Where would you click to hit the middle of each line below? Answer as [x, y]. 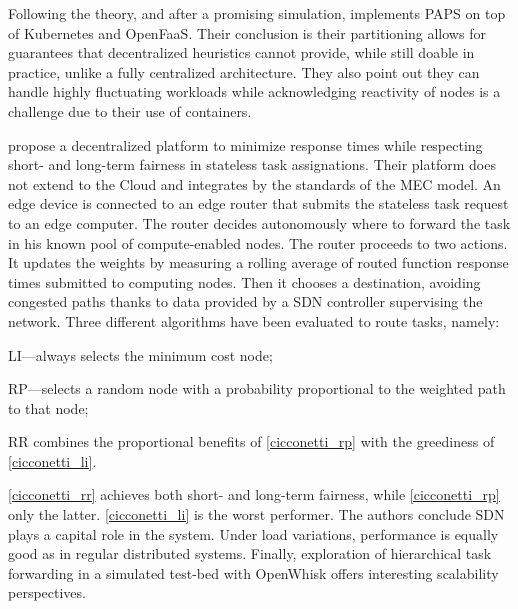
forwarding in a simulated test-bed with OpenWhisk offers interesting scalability [253, 572]
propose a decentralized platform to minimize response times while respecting [245, 144]
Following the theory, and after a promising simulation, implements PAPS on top [257, 13]
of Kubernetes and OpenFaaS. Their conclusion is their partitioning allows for [247, 32]
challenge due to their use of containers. [130, 110]
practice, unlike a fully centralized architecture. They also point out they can [244, 71]
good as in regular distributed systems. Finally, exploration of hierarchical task [250, 553]
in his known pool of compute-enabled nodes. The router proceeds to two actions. [258, 242]
